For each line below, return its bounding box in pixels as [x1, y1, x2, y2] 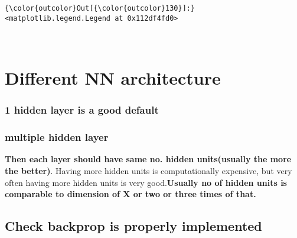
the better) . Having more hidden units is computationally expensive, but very [5, 164, 292, 176]
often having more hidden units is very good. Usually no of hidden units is [5, 176, 287, 188]
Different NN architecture [5, 66, 221, 90]
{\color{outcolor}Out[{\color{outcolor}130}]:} [5, 4, 195, 12]
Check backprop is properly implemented [5, 217, 262, 235]
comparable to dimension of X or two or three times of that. [5, 188, 256, 200]
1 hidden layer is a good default [5, 102, 159, 117]
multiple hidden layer [5, 130, 109, 144]
